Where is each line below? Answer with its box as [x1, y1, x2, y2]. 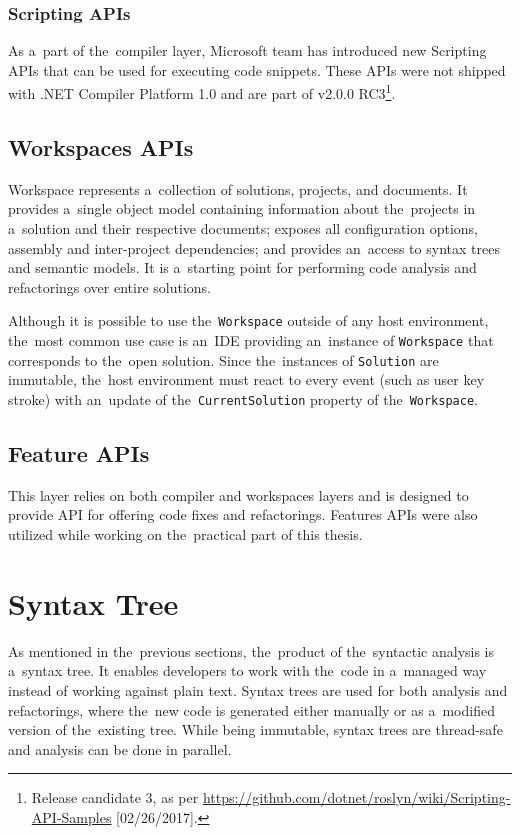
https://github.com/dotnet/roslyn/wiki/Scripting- [202, 787, 511, 808]
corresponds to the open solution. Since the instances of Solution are [8, 349, 439, 370]
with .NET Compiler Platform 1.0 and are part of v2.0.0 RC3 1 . [8, 80, 396, 104]
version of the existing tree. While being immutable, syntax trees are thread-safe [8, 719, 503, 740]
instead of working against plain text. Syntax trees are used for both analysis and [8, 679, 508, 700]
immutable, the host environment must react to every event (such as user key [8, 369, 485, 390]
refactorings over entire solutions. [8, 276, 211, 297]
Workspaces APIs [8, 132, 194, 163]
